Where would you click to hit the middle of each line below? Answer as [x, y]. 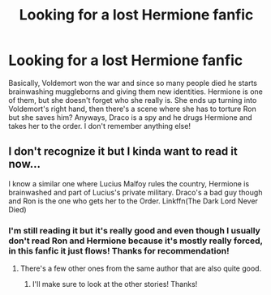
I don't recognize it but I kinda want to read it [123, 152]
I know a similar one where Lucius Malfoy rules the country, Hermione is [129, 183]
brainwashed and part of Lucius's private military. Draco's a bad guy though [135, 192]
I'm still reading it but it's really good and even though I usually [135, 230]
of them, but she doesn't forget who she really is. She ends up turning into [133, 100]
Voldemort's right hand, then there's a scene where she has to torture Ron [133, 109]
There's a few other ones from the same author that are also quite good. [141, 268]
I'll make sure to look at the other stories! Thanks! [115, 284]
